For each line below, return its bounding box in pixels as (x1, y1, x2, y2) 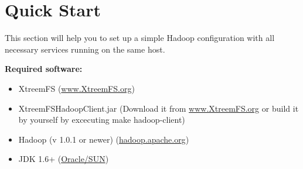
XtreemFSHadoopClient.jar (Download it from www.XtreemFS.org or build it (18, 102, 299, 114)
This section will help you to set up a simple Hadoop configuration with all (5, 32, 275, 44)
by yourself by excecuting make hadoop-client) (18, 113, 185, 126)
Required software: (5, 63, 83, 75)
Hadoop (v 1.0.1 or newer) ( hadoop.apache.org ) (18, 133, 189, 145)
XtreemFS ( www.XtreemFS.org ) (18, 82, 135, 94)
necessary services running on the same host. (5, 43, 165, 55)
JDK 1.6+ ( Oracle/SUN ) (18, 153, 109, 165)
